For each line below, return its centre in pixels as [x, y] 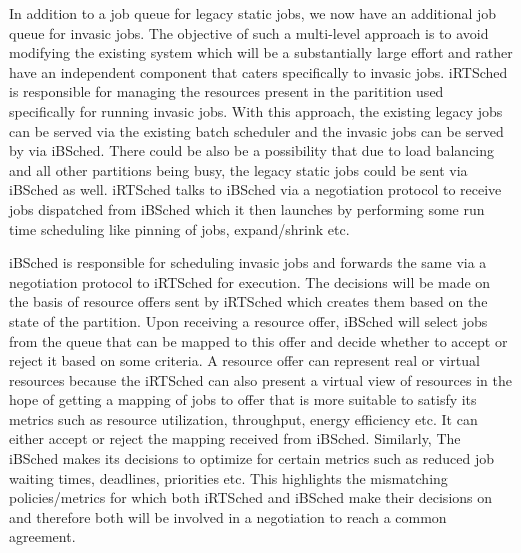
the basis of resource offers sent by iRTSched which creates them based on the [248, 301]
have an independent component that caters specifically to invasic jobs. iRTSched [258, 71]
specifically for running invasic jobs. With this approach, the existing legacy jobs [256, 110]
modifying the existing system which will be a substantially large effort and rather [261, 52]
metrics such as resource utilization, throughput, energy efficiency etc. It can [243, 418]
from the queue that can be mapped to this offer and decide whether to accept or [258, 340]
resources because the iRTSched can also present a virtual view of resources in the [260, 379]
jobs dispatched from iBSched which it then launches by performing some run [247, 208]
